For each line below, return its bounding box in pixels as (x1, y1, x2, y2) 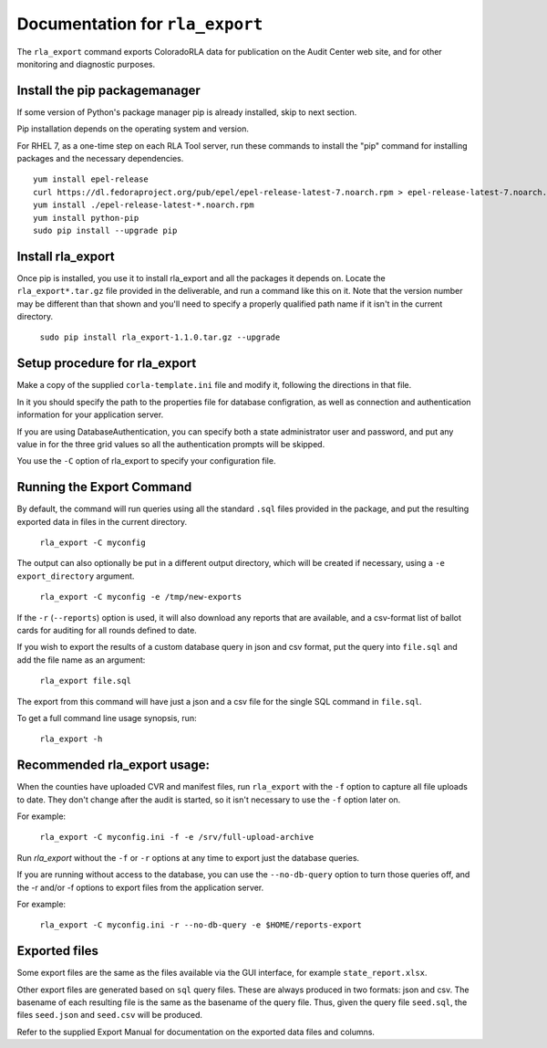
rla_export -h (39, 734, 103, 744)
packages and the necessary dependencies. (16, 153, 184, 164)
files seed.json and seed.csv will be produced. (16, 1010, 203, 1021)
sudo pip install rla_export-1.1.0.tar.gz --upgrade (39, 332, 281, 342)
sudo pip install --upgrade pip (33, 225, 178, 236)
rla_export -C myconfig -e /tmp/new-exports (39, 592, 243, 603)
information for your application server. (16, 409, 164, 420)
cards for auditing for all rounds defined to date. (16, 624, 198, 635)
